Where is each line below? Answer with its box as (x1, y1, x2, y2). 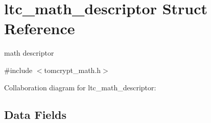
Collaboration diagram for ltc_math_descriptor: (4, 82, 156, 92)
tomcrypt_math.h (44, 64, 101, 75)
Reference (4, 18, 75, 39)
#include (4, 64, 33, 75)
